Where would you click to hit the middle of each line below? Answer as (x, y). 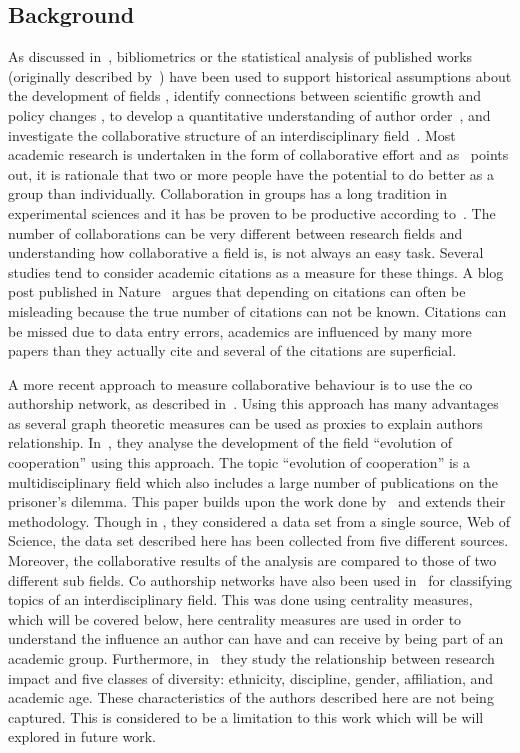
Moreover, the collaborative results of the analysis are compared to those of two (252, 560)
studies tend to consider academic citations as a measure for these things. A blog (256, 271)
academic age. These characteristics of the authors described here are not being (251, 697)
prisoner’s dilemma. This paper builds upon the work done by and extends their (257, 501)
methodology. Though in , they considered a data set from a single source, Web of (259, 520)
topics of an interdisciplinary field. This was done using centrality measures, (240, 599)
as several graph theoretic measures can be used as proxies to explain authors (245, 422)
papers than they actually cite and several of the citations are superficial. (232, 350)
